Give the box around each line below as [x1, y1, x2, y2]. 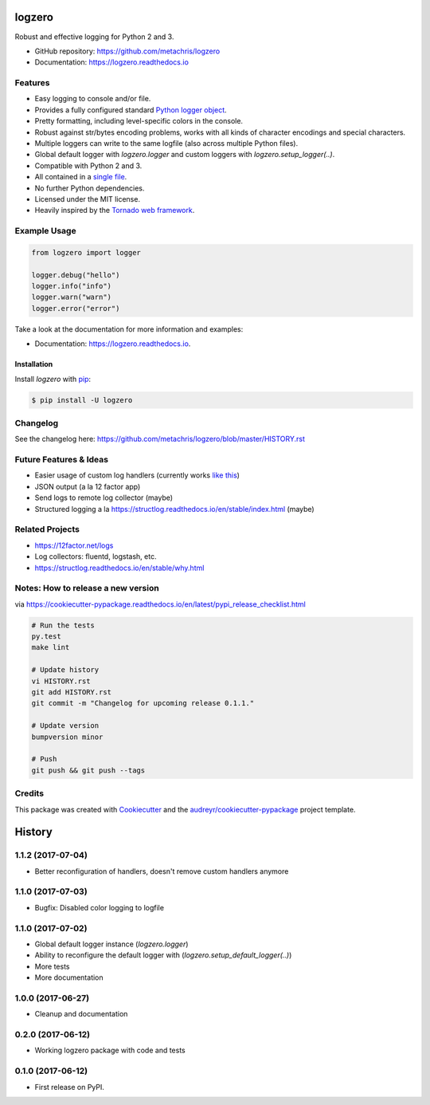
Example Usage [14, 226, 76, 237]
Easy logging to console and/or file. [34, 94, 151, 104]
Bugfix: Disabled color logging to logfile [34, 902, 165, 912]
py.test [31, 632, 61, 641]
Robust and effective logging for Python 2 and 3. [14, 32, 174, 41]
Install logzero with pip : [14, 374, 92, 383]
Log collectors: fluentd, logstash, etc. [34, 552, 157, 561]
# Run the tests [31, 620, 96, 630]
